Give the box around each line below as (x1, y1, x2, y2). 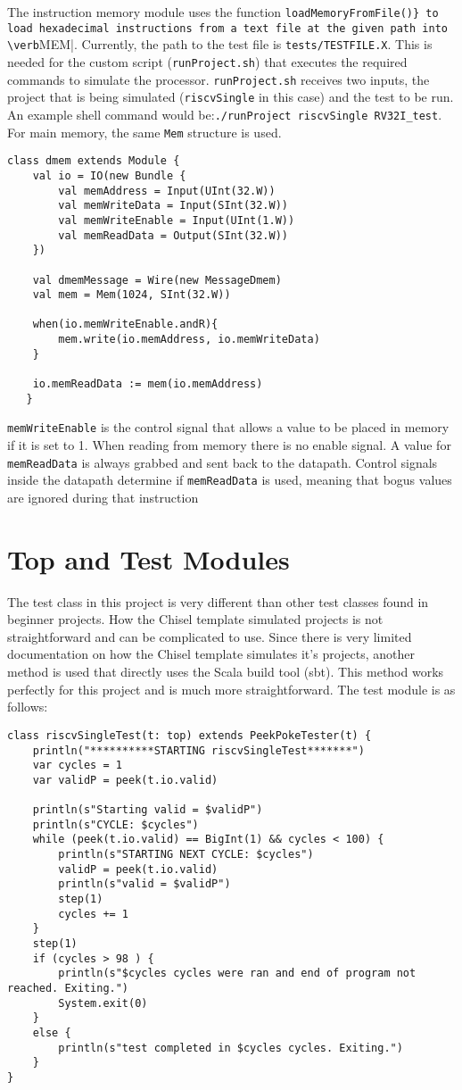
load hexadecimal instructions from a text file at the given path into (7, 21, 448, 35)
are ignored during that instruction (7, 487, 199, 506)
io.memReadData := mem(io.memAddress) (32, 378, 263, 391)
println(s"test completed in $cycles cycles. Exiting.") (58, 1041, 403, 1054)
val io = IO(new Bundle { (32, 169, 186, 182)
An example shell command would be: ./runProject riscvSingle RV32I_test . (7, 104, 442, 123)
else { (32, 1026, 71, 1039)
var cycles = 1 (32, 759, 122, 772)
